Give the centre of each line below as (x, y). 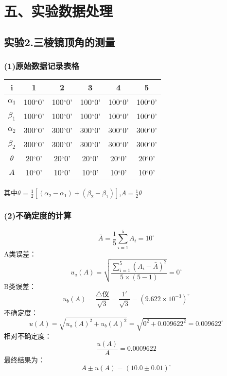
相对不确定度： (28, 335)
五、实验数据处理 (59, 11)
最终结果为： (24, 360)
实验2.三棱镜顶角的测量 (60, 42)
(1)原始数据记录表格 (42, 66)
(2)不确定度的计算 (38, 215)
